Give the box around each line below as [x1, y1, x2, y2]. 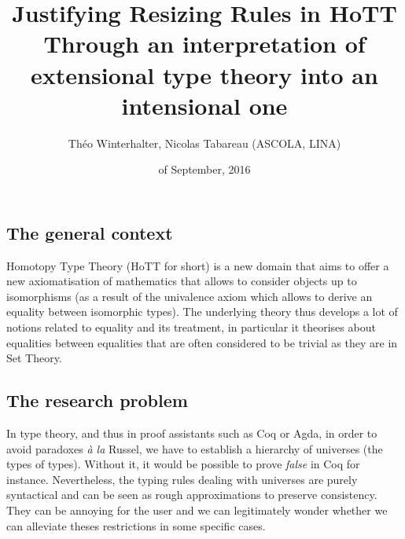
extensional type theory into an [31, 58, 378, 90]
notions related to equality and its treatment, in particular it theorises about [6, 319, 376, 335]
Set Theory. [6, 350, 62, 366]
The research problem [6, 388, 188, 412]
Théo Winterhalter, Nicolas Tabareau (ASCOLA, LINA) [68, 134, 341, 151]
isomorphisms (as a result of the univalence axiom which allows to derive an [6, 288, 373, 304]
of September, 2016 [158, 161, 251, 178]
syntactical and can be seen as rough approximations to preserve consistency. [6, 486, 377, 503]
